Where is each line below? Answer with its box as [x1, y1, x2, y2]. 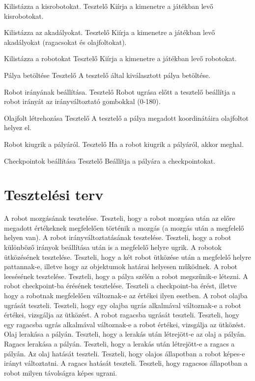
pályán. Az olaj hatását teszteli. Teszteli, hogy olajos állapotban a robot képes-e [4, 348, 245, 358]
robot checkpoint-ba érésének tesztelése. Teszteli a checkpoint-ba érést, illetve [4, 280, 237, 291]
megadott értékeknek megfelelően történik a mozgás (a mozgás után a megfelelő [4, 222, 244, 233]
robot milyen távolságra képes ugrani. [4, 367, 117, 378]
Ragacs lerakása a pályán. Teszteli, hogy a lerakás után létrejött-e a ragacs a [4, 338, 235, 348]
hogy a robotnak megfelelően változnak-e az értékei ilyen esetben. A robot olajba [4, 290, 248, 300]
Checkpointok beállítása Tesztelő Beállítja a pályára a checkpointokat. [4, 155, 216, 166]
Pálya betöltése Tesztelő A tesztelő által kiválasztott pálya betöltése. [4, 69, 211, 80]
